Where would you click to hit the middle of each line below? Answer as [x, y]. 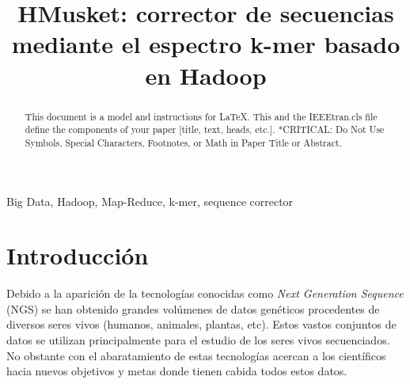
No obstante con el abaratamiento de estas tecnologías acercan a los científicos [196, 355]
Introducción [78, 255]
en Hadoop [206, 75]
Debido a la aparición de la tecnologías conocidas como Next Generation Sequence [205, 293]
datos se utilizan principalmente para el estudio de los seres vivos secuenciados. [198, 340]
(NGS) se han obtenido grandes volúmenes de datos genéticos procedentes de [193, 308]
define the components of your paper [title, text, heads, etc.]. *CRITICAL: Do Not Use [205, 129]
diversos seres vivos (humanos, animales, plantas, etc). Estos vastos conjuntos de [201, 324]
